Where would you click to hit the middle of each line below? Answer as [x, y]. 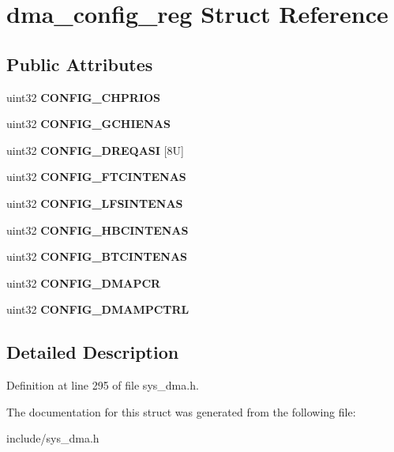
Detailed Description [93, 352]
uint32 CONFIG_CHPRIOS [84, 97]
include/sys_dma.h [53, 438]
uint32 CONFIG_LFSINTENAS [95, 203]
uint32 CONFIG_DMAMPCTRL [98, 309]
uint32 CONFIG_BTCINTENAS [97, 256]
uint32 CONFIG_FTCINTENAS [96, 177]
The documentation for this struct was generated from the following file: [181, 411]
